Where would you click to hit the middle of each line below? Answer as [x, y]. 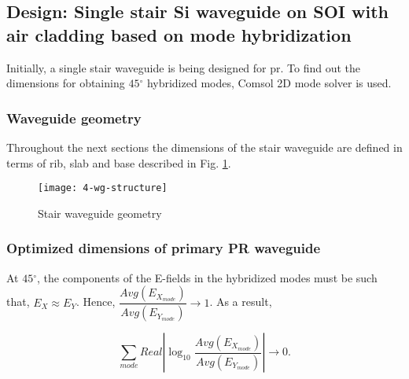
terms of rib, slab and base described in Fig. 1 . [119, 162]
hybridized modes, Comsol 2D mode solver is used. [269, 83]
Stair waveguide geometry [100, 213]
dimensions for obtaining [66, 83]
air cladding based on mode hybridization [179, 34]
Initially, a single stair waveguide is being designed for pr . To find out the [184, 67]
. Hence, [96, 302]
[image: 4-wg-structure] [103, 188]
